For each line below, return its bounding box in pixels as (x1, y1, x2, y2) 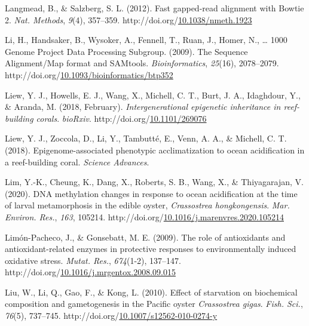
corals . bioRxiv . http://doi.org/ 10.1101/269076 (36, 112, 207, 124)
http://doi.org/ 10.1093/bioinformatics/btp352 (5, 68, 173, 81)
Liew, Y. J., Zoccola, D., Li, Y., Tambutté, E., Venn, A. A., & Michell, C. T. (5, 132, 287, 144)
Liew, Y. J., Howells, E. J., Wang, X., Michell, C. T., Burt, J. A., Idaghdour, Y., (5, 88, 301, 101)
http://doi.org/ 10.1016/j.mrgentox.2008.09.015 (5, 266, 176, 278)
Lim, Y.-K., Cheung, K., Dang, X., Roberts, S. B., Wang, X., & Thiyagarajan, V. (5, 176, 304, 188)
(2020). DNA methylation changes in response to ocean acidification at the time (5, 187, 298, 199)
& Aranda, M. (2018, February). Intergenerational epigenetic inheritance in (5, 100, 281, 113)
